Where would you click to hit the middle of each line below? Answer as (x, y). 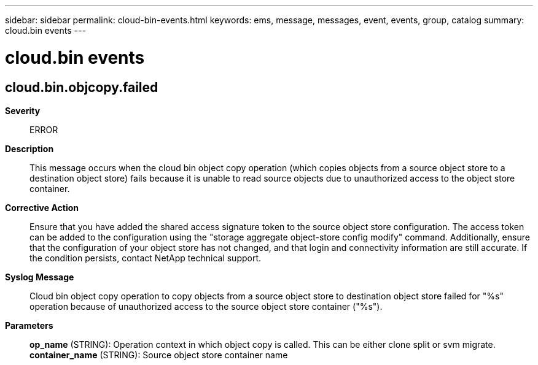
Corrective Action (42, 207)
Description (29, 148)
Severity (23, 110)
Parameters (29, 325)
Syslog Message (40, 277)
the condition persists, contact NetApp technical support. (146, 258)
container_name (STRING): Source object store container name (159, 355)
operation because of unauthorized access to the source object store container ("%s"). (206, 306)
